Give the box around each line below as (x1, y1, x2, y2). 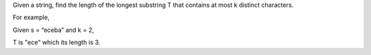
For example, (12, 14, 50, 22)
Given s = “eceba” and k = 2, (12, 26, 94, 34)
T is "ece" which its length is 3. (12, 38, 101, 47)
